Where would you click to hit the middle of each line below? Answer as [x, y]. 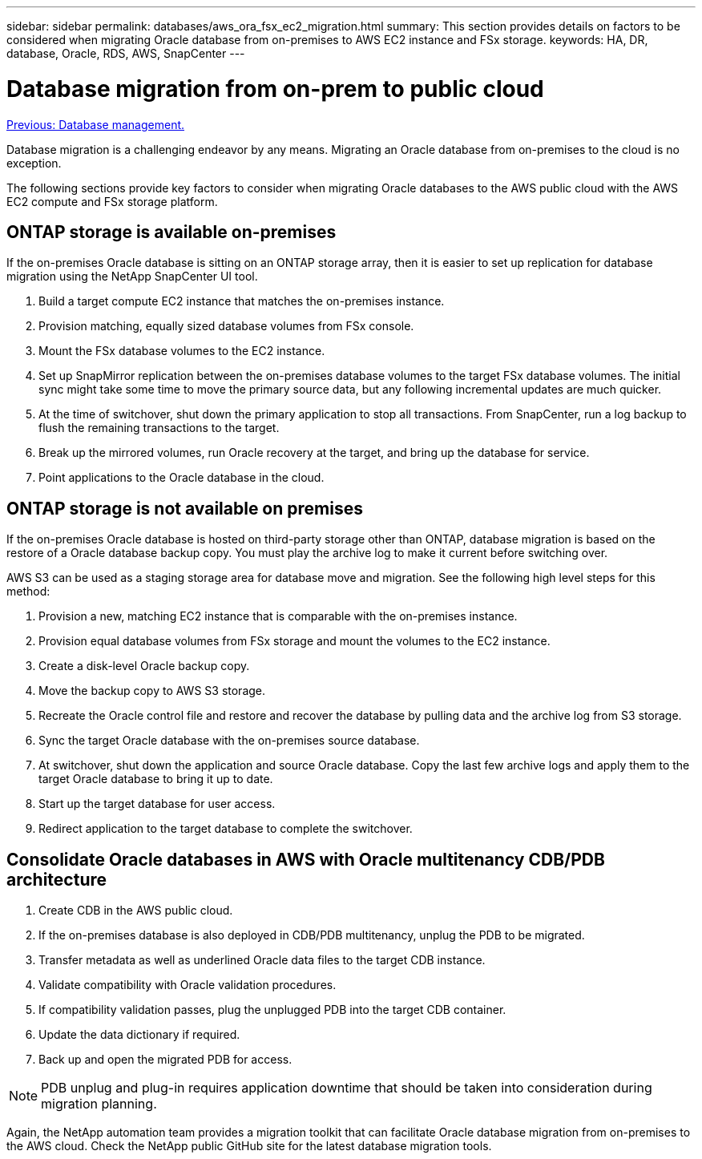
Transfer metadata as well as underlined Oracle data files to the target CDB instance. [262, 960]
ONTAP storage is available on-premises [171, 232]
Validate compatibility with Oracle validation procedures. [188, 985]
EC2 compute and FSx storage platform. [112, 201]
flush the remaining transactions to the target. [159, 428]
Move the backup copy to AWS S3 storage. [152, 691]
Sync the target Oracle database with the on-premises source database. [229, 741]
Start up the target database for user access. [157, 804]
